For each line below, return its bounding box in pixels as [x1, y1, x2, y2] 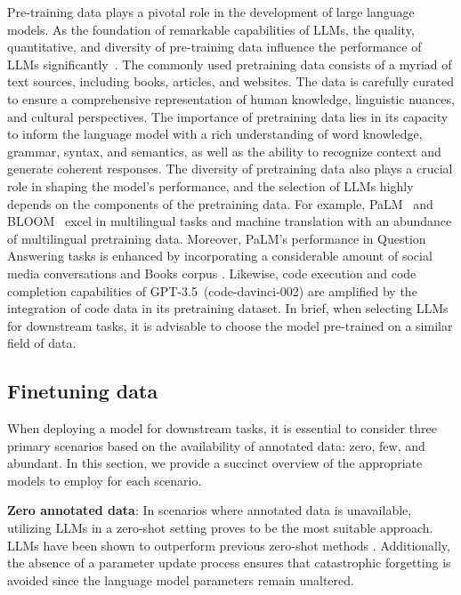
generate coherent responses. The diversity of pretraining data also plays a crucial [7, 159, 453, 178]
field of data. [7, 334, 77, 352]
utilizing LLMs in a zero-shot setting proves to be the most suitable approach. [7, 519, 433, 537]
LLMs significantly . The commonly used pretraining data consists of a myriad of [7, 54, 452, 73]
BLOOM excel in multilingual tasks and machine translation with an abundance [7, 212, 452, 230]
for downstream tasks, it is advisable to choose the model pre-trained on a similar [7, 316, 453, 334]
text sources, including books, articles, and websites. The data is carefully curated [7, 72, 454, 91]
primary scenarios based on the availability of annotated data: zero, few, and [7, 436, 425, 454]
